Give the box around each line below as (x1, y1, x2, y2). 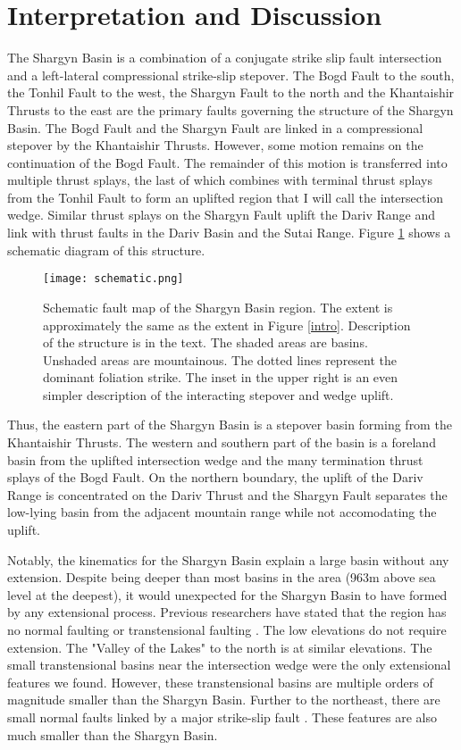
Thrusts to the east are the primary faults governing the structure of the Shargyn (7, 100, 454, 119)
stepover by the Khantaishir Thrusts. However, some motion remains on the (7, 136, 423, 154)
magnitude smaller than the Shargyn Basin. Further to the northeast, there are (7, 690, 440, 709)
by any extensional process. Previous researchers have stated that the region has (7, 603, 447, 621)
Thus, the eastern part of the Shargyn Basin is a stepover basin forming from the (7, 415, 452, 434)
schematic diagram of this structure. (7, 240, 205, 259)
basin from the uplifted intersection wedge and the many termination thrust (7, 450, 423, 469)
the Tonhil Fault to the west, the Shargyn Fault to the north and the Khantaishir (7, 83, 455, 102)
